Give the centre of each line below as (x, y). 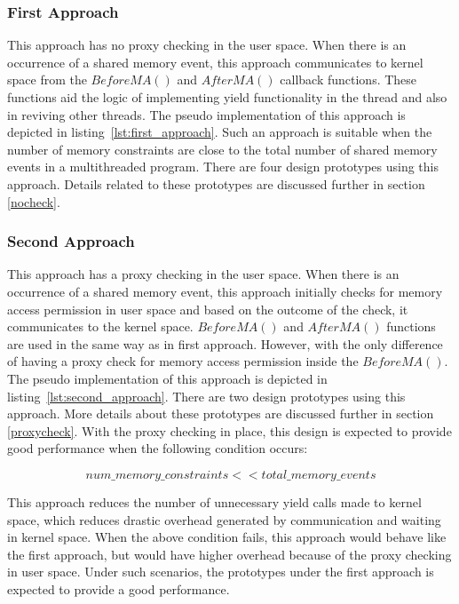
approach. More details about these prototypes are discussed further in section (221, 413)
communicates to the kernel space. (100, 326)
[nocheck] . (34, 201)
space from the (47, 79)
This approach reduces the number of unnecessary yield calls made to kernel (214, 501)
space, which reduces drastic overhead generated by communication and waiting (224, 519)
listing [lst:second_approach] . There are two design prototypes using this (206, 396)
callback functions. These (348, 79)
